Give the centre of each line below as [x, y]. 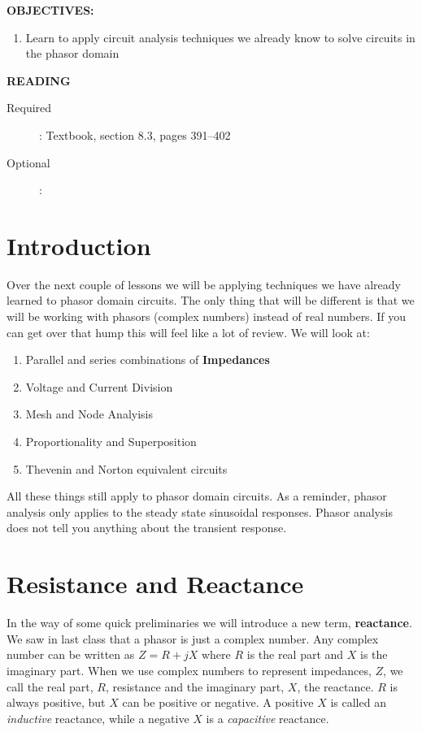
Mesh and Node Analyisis [89, 414]
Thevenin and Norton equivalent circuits [126, 468]
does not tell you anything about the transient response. [147, 528]
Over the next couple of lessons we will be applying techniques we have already [204, 284]
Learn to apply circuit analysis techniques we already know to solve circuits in [220, 37]
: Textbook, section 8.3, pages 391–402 [135, 134]
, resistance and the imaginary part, [195, 686]
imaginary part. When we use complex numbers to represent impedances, [189, 670]
